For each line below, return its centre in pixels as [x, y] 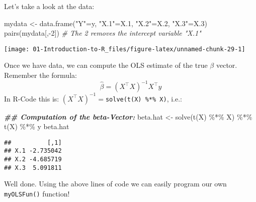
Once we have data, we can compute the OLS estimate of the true [106, 65]
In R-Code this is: [32, 98]
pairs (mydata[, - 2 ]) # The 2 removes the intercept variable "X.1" [103, 33]
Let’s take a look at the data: [49, 6]
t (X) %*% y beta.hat [37, 126]
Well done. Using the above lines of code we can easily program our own [115, 184]
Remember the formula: [40, 75]
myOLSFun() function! [37, 194]
